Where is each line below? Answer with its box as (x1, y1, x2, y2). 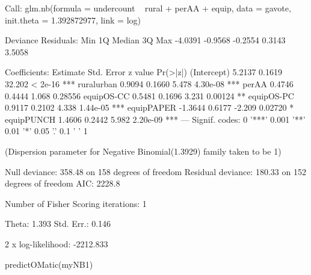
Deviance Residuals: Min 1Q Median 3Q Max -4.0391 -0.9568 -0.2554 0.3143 (5, 34, 286, 46)
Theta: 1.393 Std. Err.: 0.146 (5, 217, 111, 230)
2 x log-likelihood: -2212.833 (5, 237, 108, 250)
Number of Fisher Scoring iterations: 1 (5, 197, 147, 209)
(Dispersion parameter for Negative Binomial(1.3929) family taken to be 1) (5, 144, 282, 157)
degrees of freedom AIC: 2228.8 (5, 177, 120, 190)
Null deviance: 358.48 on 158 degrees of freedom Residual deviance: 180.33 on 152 (5, 165, 306, 178)
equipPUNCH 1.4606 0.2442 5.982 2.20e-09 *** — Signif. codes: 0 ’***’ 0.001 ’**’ (5, 113, 306, 125)
